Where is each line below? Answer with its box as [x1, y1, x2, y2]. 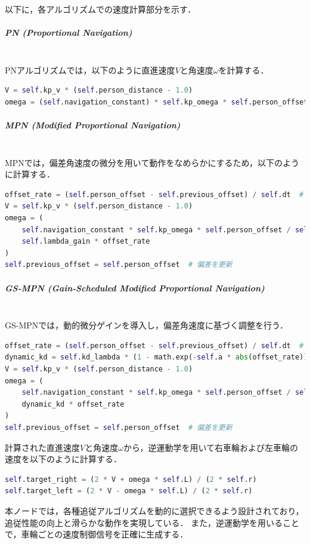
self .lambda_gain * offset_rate [21, 237, 150, 246]
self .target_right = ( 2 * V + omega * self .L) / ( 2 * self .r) [5, 475, 257, 484]
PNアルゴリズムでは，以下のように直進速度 [5, 63, 175, 76]
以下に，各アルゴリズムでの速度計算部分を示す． [5, 3, 196, 15]
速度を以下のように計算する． [5, 453, 122, 465]
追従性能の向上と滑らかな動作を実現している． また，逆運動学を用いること [5, 516, 299, 528]
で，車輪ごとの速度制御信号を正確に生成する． [5, 528, 188, 540]
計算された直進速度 [5, 441, 80, 453]
